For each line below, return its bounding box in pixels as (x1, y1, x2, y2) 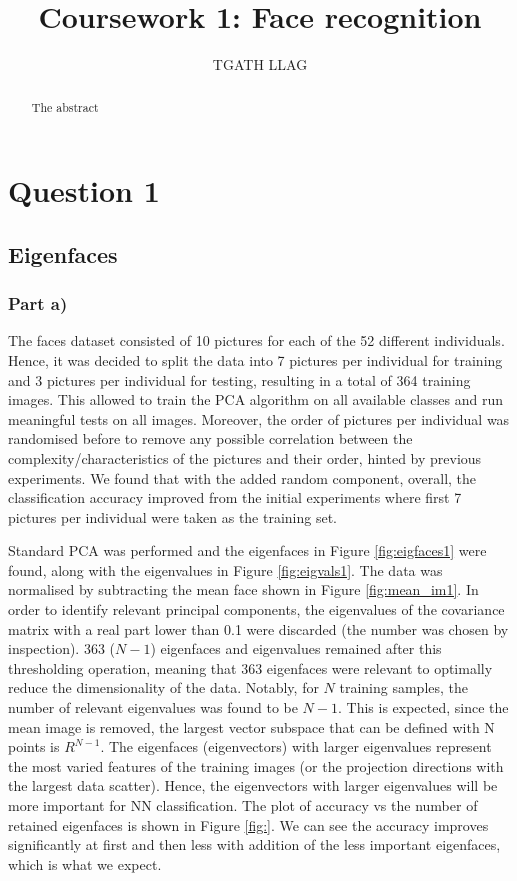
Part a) (8, 291, 68, 316)
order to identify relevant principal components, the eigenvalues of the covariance (8, 599, 505, 620)
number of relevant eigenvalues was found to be (8, 697, 298, 718)
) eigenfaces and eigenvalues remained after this (150, 638, 442, 659)
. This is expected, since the (337, 697, 509, 718)
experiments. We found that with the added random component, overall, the (8, 467, 477, 488)
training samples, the (339, 677, 469, 698)
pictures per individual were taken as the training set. (8, 506, 338, 527)
